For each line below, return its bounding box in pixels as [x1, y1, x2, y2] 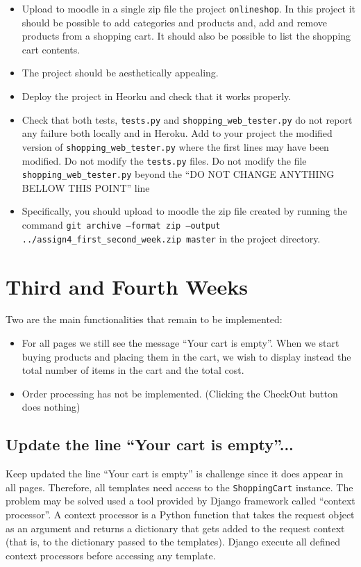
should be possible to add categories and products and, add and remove [22, 15, 327, 29]
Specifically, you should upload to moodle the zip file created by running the [22, 204, 347, 218]
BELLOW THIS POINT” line [22, 180, 150, 195]
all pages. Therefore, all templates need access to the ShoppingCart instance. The [6, 479, 353, 494]
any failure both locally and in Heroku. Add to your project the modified [22, 126, 333, 140]
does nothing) [22, 400, 81, 414]
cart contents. [22, 42, 81, 56]
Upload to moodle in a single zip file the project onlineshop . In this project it [22, 1, 355, 15]
